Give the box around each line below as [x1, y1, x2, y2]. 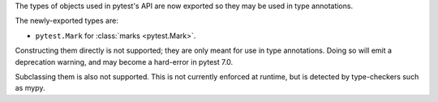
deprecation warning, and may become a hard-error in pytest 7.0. [15, 57, 234, 66]
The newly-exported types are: [15, 16, 119, 26]
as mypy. [15, 83, 45, 93]
